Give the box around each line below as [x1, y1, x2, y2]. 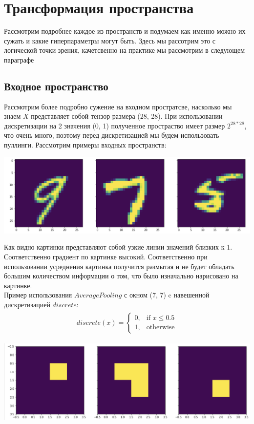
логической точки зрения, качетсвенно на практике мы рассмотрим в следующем [4, 45, 245, 55]
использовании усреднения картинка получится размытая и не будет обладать [4, 261, 234, 271]
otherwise [146, 324, 175, 331]
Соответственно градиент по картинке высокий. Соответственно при [4, 252, 208, 262]
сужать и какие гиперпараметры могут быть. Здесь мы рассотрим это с [4, 35, 216, 45]
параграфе [4, 54, 34, 64]
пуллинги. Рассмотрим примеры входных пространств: [4, 140, 167, 150]
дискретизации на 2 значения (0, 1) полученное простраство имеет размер [4, 120, 225, 130]
